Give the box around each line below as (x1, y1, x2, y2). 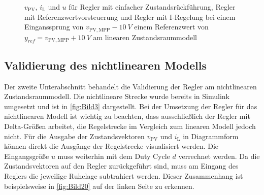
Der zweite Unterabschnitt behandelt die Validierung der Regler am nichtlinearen (4, 81, 257, 91)
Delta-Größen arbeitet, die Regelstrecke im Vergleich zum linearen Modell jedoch (4, 121, 256, 132)
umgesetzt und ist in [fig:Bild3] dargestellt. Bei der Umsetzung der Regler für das (4, 101, 257, 111)
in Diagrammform (183, 131, 239, 141)
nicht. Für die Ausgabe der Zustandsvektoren (4, 131, 145, 141)
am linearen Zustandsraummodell (93, 31, 197, 42)
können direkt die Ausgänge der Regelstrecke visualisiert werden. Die (4, 141, 219, 151)
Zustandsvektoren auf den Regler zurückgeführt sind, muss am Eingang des (4, 160, 239, 171)
